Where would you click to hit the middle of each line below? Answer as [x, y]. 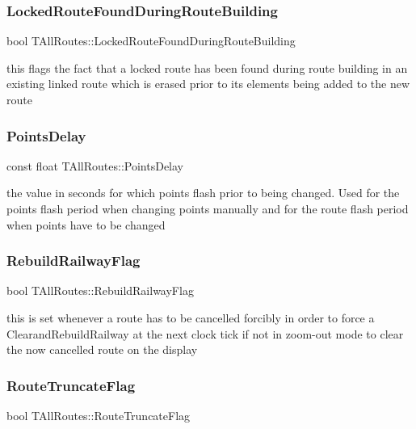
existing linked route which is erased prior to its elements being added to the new [208, 84]
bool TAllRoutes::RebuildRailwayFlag [100, 290]
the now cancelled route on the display [102, 349]
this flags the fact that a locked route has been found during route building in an [207, 67]
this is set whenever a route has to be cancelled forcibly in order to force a [191, 318]
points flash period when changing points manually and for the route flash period [208, 208]
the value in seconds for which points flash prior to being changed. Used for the [203, 193]
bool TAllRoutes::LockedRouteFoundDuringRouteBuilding [151, 41]
